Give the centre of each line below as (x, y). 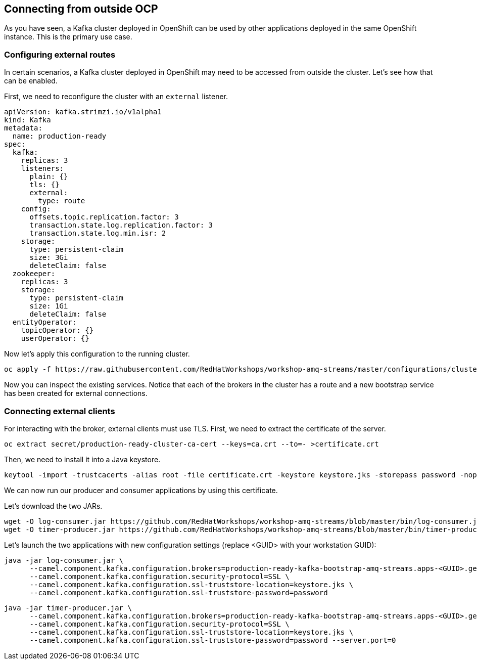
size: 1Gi (49, 306)
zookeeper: (34, 274)
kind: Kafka (28, 120)
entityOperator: (44, 322)
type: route (62, 201)
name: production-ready (59, 136)
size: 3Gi (49, 258)
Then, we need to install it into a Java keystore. (82, 459)
